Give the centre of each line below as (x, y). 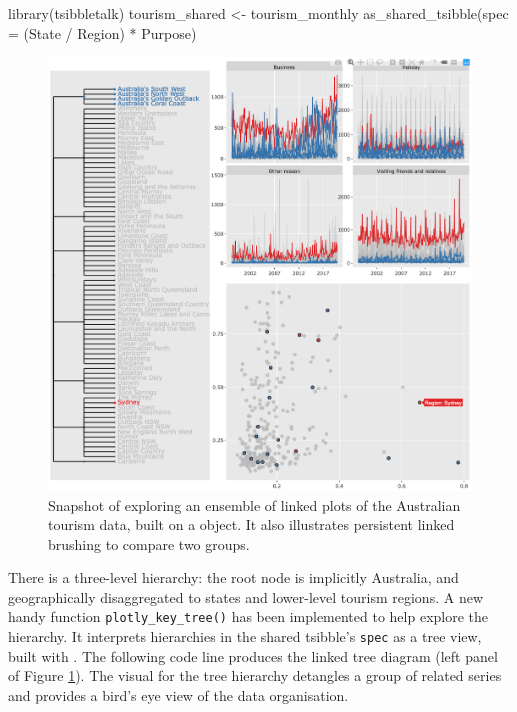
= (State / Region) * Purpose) (102, 32)
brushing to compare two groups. (149, 543)
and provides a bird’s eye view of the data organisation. (178, 694)
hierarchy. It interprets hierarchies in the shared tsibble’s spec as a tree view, (245, 636)
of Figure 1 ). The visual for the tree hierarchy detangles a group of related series (255, 675)
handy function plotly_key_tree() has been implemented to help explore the (248, 616)
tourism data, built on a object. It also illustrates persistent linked (251, 524)
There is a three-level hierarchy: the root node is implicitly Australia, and (233, 577)
